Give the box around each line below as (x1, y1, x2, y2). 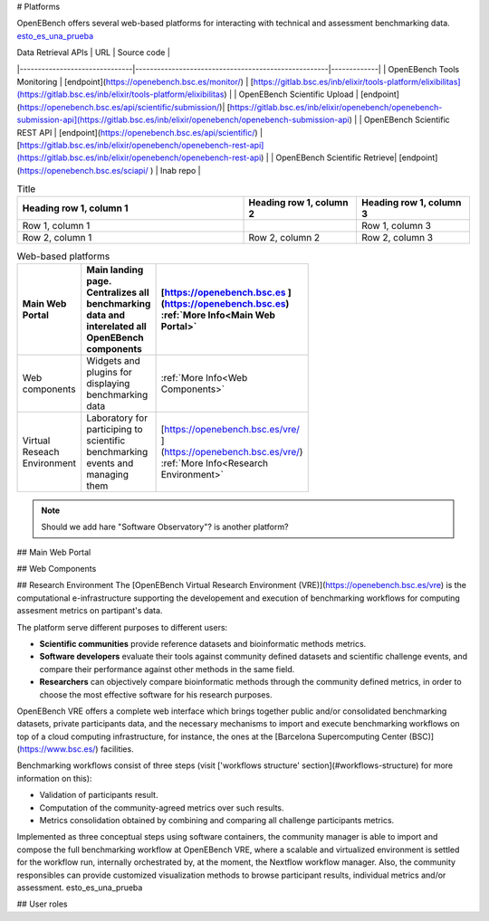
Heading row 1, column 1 (22, 202, 129, 214)
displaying (86, 376, 130, 389)
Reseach (22, 445, 60, 458)
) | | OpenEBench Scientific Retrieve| (261, 152, 398, 163)
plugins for (86, 366, 133, 378)
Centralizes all (86, 286, 149, 299)
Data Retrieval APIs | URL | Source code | (16, 47, 171, 58)
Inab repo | (159, 165, 201, 176)
